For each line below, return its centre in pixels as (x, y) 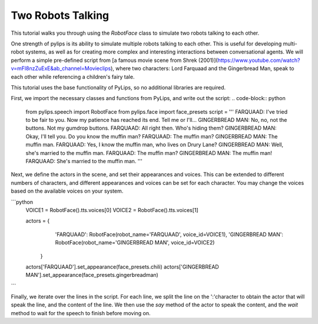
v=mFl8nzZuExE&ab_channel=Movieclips (61, 68)
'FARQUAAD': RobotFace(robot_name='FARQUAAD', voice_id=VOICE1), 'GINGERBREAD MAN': (169, 234)
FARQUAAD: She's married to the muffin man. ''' (84, 161)
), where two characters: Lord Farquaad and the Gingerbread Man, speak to (202, 68)
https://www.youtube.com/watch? (259, 60)
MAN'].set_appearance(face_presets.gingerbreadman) (92, 275)
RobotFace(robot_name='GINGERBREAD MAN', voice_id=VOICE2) (135, 243)
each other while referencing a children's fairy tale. (73, 77)
